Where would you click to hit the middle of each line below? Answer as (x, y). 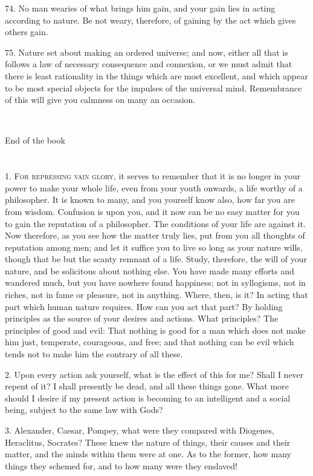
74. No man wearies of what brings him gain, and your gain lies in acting (140, 8)
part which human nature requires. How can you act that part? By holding (144, 306)
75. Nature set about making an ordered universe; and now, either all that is (147, 52)
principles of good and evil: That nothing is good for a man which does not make (155, 330)
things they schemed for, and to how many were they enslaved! (121, 465)
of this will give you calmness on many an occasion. (100, 100)
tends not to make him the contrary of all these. (94, 354)
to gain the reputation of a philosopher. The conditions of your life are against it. (155, 223)
